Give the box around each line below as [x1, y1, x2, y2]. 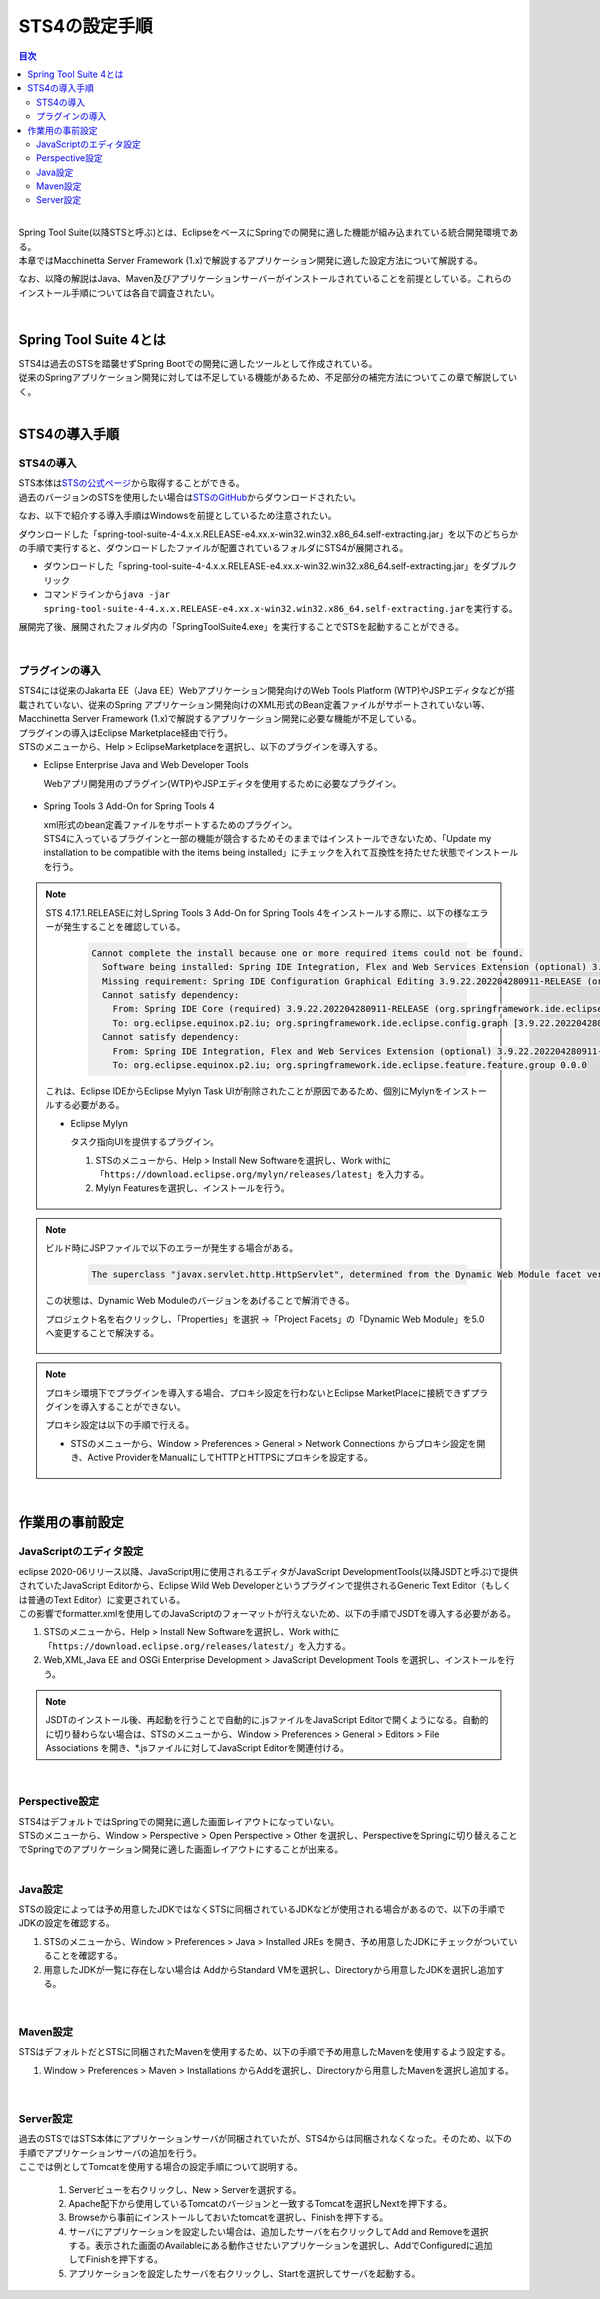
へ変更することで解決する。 [45, 1326, 160, 1339]
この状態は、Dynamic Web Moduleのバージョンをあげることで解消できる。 [45, 1295, 355, 1307]
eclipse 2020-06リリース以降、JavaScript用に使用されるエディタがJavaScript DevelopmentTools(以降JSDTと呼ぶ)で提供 [18, 1565, 519, 1577]
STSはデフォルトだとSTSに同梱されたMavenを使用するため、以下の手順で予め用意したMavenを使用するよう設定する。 [18, 2046, 511, 2058]
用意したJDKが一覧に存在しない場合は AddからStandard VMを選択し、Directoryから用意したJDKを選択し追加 [43, 1963, 496, 1975]
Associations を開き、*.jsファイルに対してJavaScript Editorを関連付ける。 [45, 1742, 350, 1754]
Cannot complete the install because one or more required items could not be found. [91, 947, 524, 959]
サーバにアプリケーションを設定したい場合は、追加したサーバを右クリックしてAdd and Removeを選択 [68, 2225, 489, 2237]
